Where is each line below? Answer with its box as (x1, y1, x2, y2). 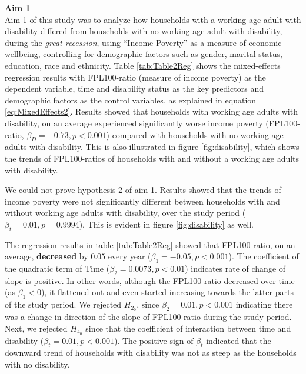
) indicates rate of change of (185, 262, 286, 275)
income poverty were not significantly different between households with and (5, 195, 280, 207)
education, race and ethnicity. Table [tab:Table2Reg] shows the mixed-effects (5, 59, 281, 71)
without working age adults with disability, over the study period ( (5, 206, 246, 219)
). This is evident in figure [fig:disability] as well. (79, 218, 254, 230)
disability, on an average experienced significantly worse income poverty (5, 116, 263, 129)
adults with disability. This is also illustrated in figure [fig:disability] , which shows (5, 141, 300, 153)
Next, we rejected (5, 322, 68, 334)
